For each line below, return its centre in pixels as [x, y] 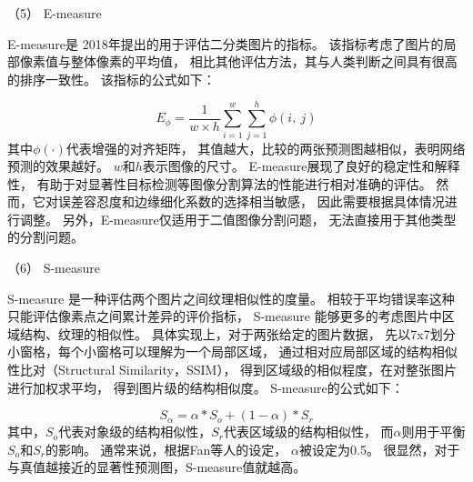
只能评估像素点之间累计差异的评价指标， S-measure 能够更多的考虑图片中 [225, 316]
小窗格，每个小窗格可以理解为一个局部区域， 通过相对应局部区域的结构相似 [232, 351]
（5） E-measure [55, 13]
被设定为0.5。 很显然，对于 [380, 449]
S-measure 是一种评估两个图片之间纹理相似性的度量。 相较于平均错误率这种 [231, 298]
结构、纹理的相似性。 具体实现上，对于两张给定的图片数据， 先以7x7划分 [237, 333]
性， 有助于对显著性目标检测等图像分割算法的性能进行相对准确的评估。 [220, 183]
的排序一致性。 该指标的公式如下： [111, 79]
